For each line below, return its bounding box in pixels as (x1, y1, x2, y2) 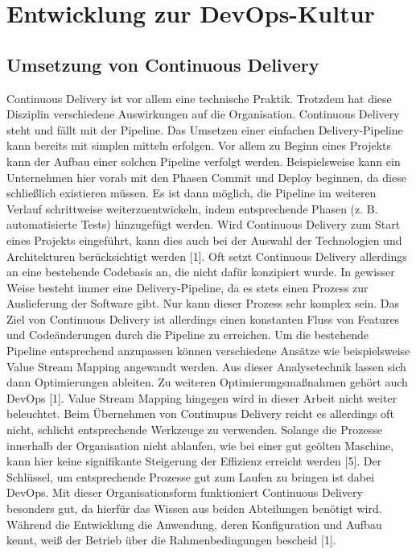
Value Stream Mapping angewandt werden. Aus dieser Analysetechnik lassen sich (6, 358, 406, 374)
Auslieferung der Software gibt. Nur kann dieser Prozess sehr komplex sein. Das (6, 295, 400, 312)
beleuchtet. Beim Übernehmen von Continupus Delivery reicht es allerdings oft (6, 405, 394, 422)
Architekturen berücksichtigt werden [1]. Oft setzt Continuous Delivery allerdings (6, 247, 407, 264)
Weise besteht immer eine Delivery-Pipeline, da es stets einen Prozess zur (6, 279, 369, 296)
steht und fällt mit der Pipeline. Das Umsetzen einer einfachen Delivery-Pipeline (6, 121, 403, 138)
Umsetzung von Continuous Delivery (6, 52, 319, 76)
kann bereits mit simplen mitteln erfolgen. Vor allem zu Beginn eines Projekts (6, 137, 392, 154)
